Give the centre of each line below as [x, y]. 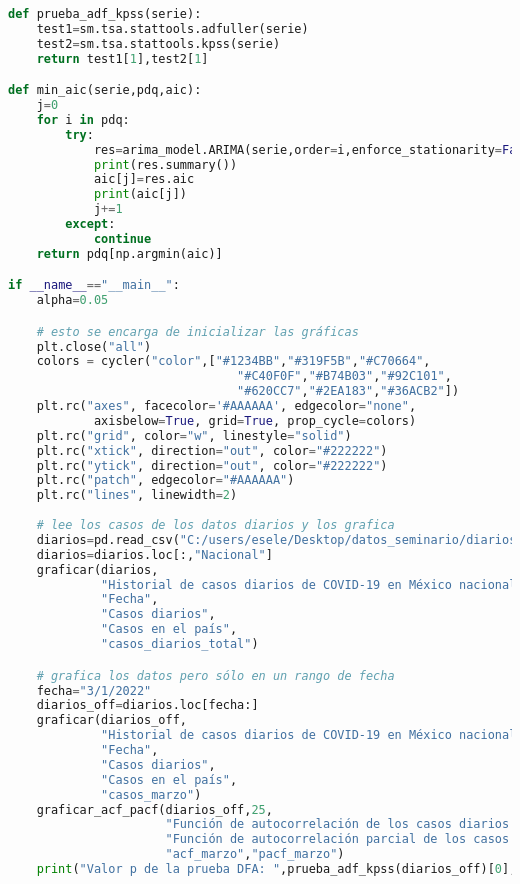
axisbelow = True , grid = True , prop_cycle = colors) [255, 420]
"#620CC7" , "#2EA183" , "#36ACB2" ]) [348, 391]
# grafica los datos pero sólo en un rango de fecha [215, 675]
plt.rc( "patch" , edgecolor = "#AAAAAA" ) [165, 480]
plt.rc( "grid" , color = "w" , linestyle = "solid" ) [194, 435]
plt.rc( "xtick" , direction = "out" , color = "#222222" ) [212, 450]
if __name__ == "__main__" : [94, 285]
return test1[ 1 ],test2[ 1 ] [122, 58]
